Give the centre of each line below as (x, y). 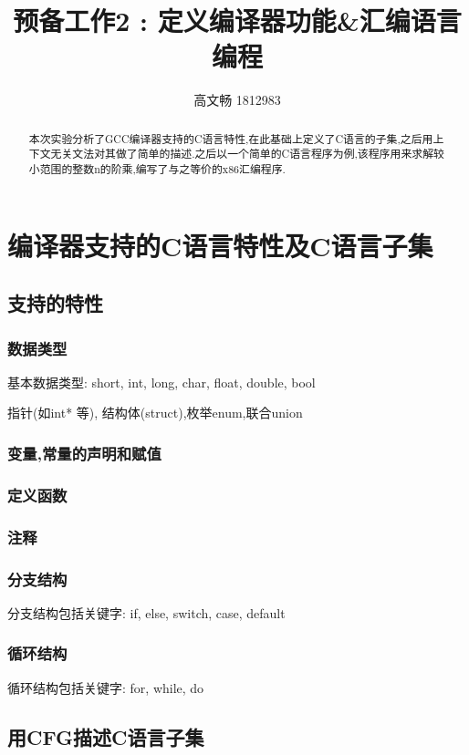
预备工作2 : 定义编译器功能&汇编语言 (237, 21)
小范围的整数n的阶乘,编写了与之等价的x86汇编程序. (157, 169)
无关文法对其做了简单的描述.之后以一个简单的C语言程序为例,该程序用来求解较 (247, 154)
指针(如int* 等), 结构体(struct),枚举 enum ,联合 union (155, 413)
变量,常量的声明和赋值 (84, 453)
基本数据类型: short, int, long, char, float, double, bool (162, 382)
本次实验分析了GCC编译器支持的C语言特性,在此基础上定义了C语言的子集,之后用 (231, 138)
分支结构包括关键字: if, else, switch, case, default (146, 612)
